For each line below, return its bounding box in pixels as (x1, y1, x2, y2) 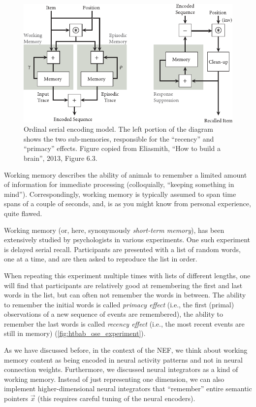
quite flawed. (4, 208, 42, 218)
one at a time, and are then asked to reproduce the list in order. (4, 254, 197, 264)
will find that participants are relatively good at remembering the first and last (4, 280, 243, 290)
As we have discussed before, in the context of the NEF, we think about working (4, 345, 248, 355)
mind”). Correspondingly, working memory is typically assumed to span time (4, 188, 236, 199)
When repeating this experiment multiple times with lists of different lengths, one (4, 270, 251, 280)
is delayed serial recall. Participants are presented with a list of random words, (4, 244, 241, 254)
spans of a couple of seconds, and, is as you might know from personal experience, (4, 198, 251, 209)
